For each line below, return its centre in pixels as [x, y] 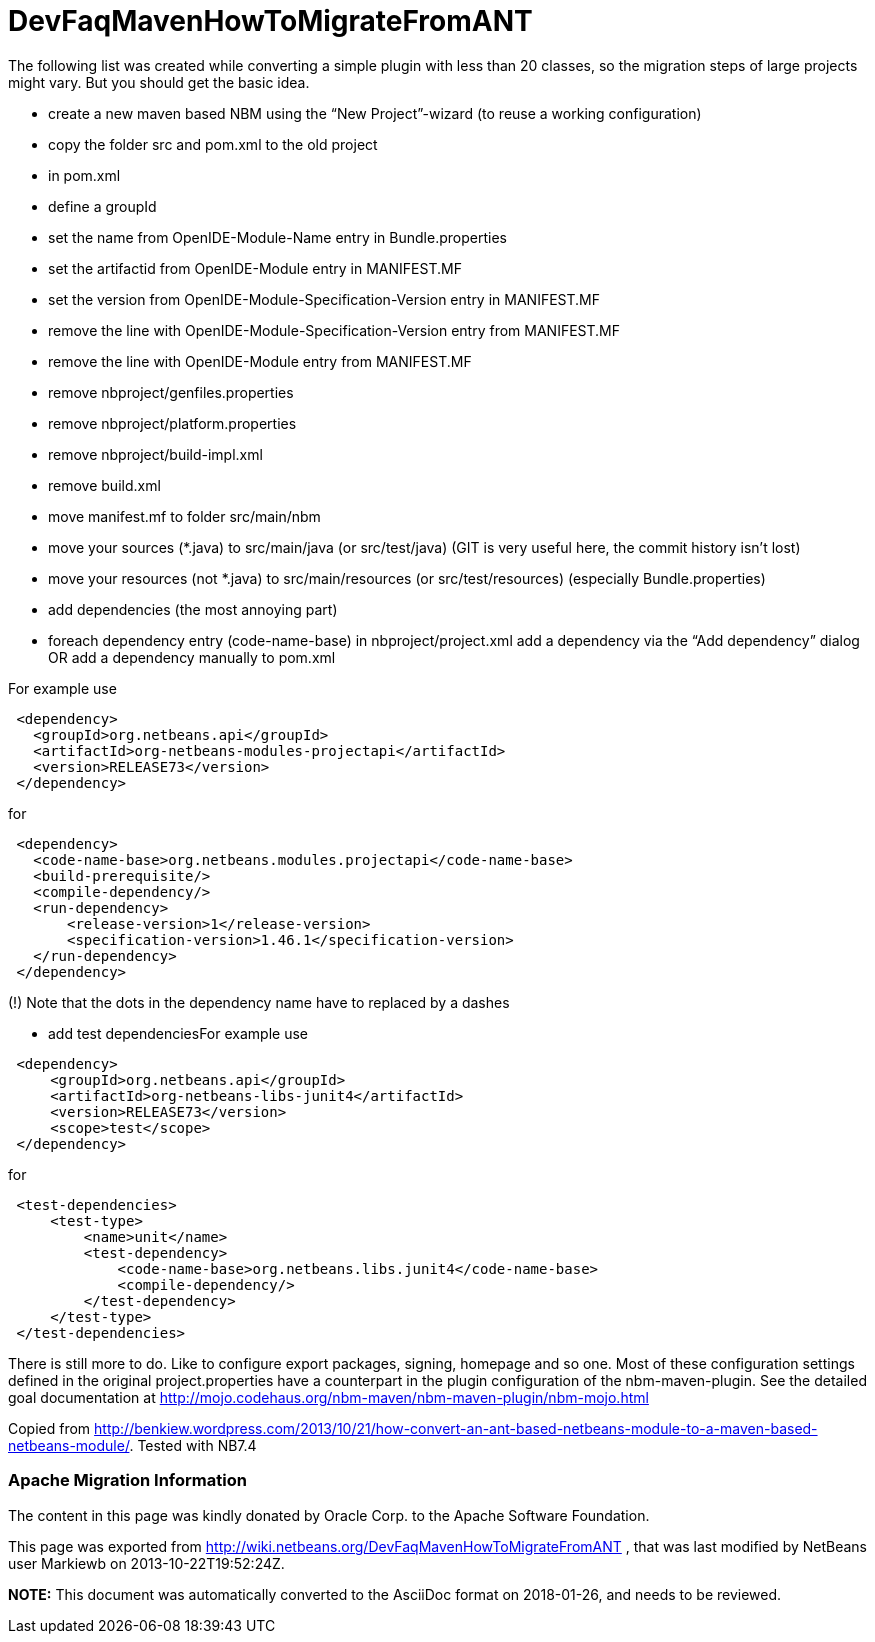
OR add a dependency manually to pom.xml [192, 657]
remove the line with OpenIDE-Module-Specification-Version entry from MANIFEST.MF [334, 330]
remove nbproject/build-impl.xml [155, 454]
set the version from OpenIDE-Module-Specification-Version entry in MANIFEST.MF [324, 299]
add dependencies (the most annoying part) [193, 609]
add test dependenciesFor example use [178, 1033]
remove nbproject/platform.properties [172, 423]
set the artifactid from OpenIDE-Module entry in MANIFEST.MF [255, 268]
